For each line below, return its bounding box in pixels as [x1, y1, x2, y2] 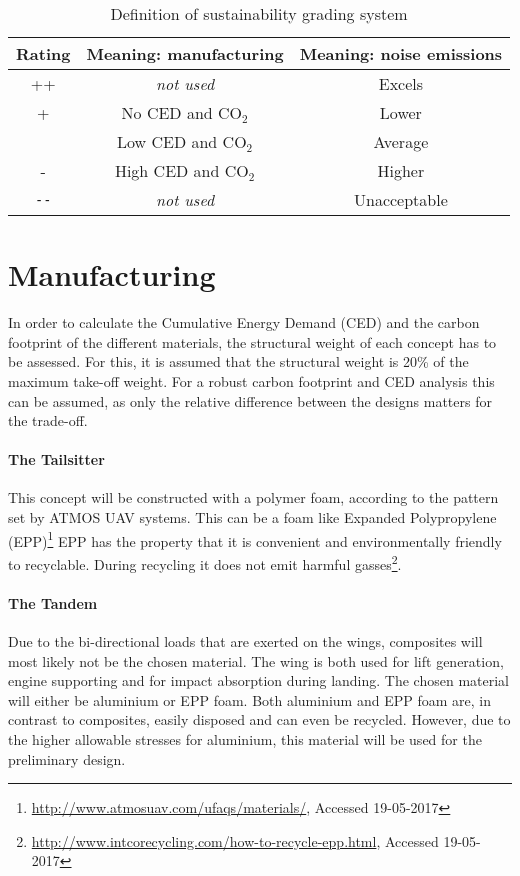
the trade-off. [8, 410, 88, 431]
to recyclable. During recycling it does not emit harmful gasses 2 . [8, 550, 402, 574]
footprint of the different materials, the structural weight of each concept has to [8, 331, 497, 352]
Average [373, 130, 429, 153]
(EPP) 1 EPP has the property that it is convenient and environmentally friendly [8, 527, 502, 551]
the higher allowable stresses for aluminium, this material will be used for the [8, 728, 482, 749]
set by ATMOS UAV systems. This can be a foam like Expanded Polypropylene [8, 507, 497, 528]
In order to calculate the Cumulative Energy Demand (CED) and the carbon [8, 312, 480, 333]
